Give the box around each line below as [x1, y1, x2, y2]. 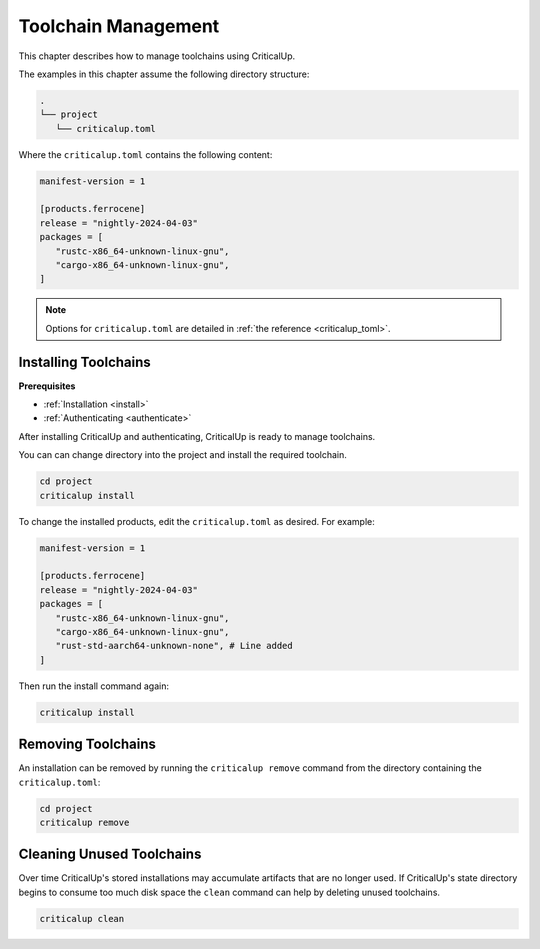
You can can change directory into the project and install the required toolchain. [18, 449, 347, 461]
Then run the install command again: [18, 680, 170, 692]
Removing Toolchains [18, 736, 157, 753]
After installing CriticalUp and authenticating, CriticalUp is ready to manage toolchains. [18, 430, 376, 442]
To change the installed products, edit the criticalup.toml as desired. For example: [18, 515, 375, 527]
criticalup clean [39, 913, 125, 924]
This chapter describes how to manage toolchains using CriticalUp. [18, 50, 296, 62]
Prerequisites [18, 380, 76, 392]
